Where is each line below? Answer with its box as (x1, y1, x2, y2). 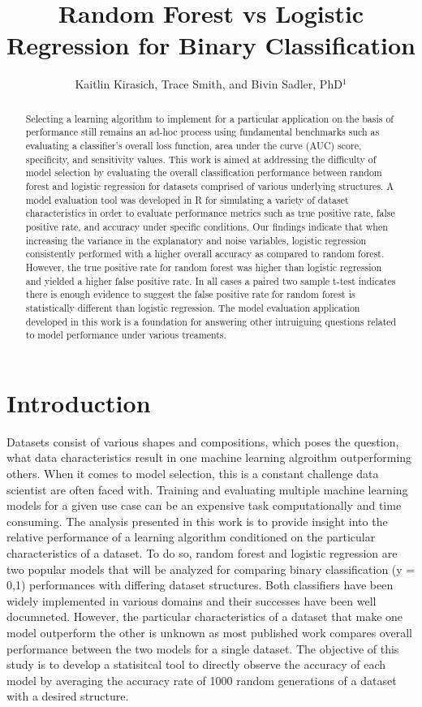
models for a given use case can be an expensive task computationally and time (6, 497, 402, 514)
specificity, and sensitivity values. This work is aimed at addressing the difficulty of (25, 152, 377, 166)
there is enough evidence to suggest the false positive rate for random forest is (25, 287, 355, 301)
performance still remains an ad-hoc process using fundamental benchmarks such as (25, 125, 380, 139)
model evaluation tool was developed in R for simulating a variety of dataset (25, 192, 349, 206)
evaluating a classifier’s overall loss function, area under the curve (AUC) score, (25, 139, 362, 153)
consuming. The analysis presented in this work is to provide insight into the (6, 512, 388, 529)
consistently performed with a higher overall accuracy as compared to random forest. (25, 247, 385, 261)
